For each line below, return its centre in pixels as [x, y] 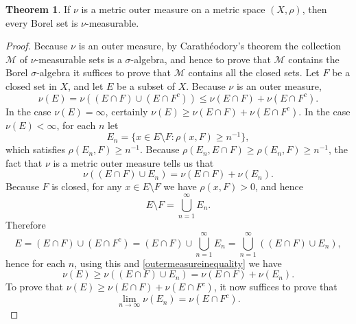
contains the [314, 59]
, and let [86, 85]
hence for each [36, 263]
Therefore [26, 225]
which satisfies [35, 149]
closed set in [31, 85]
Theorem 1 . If [38, 9]
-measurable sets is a [79, 59]
